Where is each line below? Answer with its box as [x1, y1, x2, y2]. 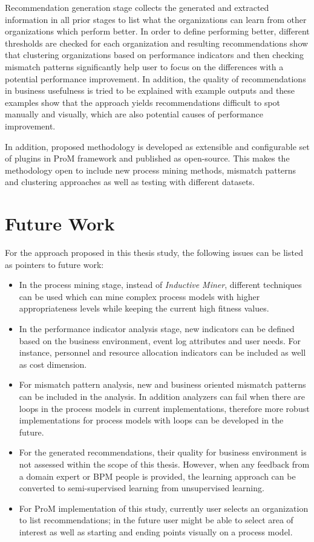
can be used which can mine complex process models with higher [19, 290, 260, 302]
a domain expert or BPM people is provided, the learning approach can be [19, 469, 296, 482]
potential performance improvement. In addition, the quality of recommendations [5, 72, 306, 85]
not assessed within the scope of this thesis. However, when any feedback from [19, 457, 310, 470]
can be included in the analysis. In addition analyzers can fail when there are [19, 390, 305, 402]
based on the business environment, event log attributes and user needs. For [19, 334, 301, 347]
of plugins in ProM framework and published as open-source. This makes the [5, 152, 290, 165]
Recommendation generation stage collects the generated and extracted [5, 1, 269, 13]
